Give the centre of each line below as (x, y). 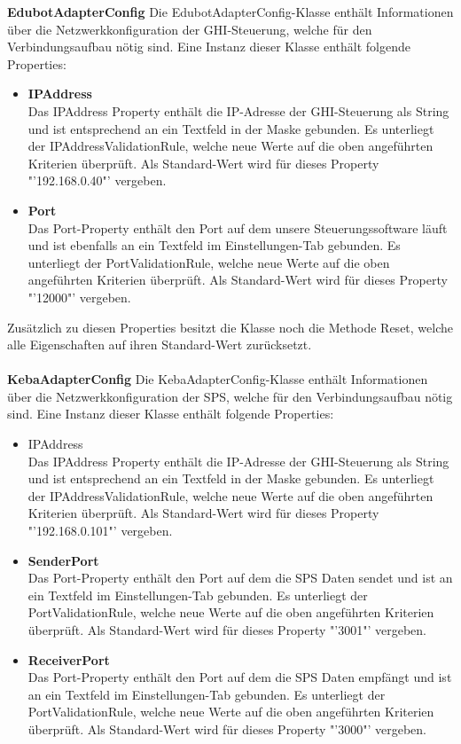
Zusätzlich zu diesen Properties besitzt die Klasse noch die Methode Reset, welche (230, 327)
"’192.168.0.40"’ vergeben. (97, 180)
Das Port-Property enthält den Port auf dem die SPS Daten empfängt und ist (240, 677)
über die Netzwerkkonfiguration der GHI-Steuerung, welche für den (190, 29)
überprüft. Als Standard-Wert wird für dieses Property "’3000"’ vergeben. (227, 728)
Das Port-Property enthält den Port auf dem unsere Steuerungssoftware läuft (238, 227)
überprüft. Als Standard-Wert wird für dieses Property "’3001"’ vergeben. (227, 630)
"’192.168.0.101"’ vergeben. (100, 531)
